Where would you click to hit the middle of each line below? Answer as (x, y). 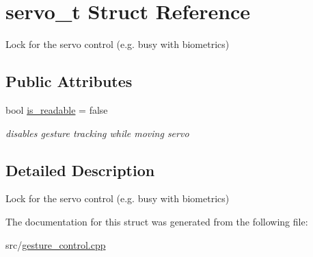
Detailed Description (80, 170)
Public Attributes (69, 81)
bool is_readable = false (57, 109)
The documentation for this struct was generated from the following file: (157, 221)
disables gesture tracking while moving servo (97, 133)
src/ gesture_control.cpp (56, 244)
